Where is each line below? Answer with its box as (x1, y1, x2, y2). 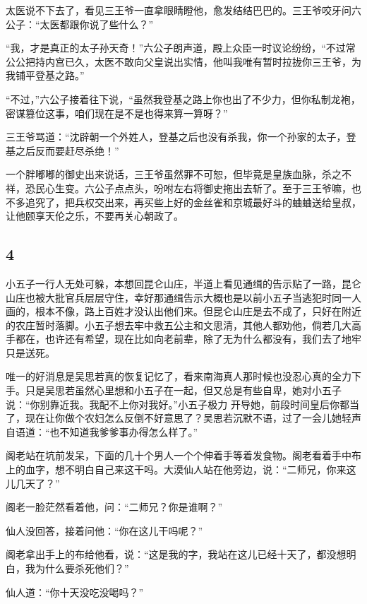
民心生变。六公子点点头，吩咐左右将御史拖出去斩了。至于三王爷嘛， (35, 180, 351, 195)
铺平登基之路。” (15, 68, 85, 83)
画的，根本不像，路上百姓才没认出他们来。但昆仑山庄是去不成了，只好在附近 (6, 304, 361, 319)
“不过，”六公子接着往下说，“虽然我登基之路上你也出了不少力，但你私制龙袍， (6, 91, 361, 106)
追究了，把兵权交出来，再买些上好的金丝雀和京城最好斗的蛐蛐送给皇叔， (25, 194, 361, 209)
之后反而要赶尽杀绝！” (15, 143, 119, 158)
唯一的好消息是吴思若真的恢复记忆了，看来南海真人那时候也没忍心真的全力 (6, 369, 351, 384)
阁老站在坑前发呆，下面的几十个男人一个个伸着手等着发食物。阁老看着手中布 (6, 448, 361, 463)
